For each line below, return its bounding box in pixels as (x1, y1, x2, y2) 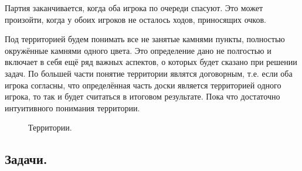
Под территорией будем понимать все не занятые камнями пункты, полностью (5, 33, 285, 45)
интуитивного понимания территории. (5, 101, 140, 114)
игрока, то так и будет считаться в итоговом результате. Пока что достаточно (5, 90, 280, 102)
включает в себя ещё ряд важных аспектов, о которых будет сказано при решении (5, 56, 297, 68)
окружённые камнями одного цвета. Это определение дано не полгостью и (5, 44, 272, 56)
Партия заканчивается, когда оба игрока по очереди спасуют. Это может (5, 2, 263, 13)
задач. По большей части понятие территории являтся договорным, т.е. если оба (5, 67, 293, 79)
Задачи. (5, 150, 47, 168)
